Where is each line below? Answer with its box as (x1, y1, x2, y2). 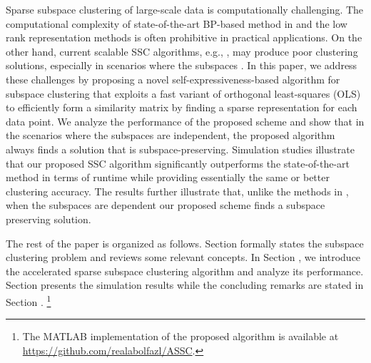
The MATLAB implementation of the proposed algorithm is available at (22, 329, 339, 344)
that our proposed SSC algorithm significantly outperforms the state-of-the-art (6, 155, 350, 170)
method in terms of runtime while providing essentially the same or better (6, 170, 330, 185)
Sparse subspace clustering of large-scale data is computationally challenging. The (6, 2, 364, 16)
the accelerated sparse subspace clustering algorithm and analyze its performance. (6, 263, 364, 278)
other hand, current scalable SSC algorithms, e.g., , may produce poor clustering (6, 44, 358, 58)
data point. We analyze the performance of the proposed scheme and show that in (6, 113, 365, 128)
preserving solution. (6, 211, 91, 226)
